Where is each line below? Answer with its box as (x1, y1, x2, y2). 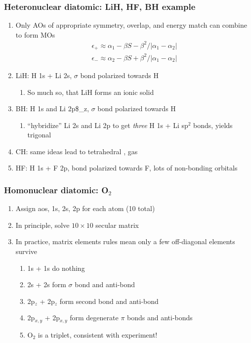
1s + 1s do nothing (27, 262, 85, 273)
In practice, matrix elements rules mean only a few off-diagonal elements (15, 236, 235, 247)
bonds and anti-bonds (127, 312, 193, 323)
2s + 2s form (27, 279, 66, 290)
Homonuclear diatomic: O (4, 184, 109, 196)
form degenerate (70, 312, 119, 323)
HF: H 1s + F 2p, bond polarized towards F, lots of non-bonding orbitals (15, 163, 238, 173)
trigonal (27, 129, 51, 140)
